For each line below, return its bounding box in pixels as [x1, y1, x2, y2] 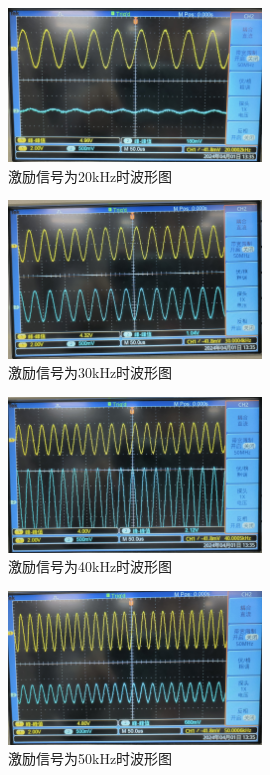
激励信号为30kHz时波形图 [8, 362, 173, 383]
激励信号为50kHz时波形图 [8, 748, 173, 769]
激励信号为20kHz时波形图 [8, 165, 173, 186]
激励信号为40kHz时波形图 [8, 556, 173, 577]
